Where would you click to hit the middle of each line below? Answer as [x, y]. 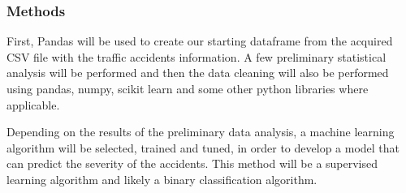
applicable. [33, 104]
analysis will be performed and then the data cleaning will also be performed [198, 73]
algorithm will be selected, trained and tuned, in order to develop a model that [203, 147]
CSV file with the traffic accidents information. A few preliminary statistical [197, 56]
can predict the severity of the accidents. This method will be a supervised [192, 163]
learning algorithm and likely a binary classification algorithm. [162, 179]
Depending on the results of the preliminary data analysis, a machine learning [201, 132]
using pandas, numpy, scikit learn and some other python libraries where [188, 88]
